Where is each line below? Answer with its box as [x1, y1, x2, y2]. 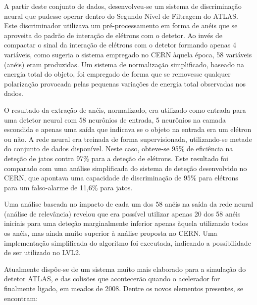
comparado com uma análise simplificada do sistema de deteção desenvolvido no [4, 163, 247, 173]
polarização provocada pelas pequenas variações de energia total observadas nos [4, 78, 246, 88]
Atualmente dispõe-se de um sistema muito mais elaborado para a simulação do [4, 263, 246, 274]
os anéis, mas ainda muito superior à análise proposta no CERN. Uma [4, 228, 217, 238]
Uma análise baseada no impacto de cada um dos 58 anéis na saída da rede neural [4, 199, 254, 209]
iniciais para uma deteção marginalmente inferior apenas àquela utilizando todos [4, 218, 249, 228]
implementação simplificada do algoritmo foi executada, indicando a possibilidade [4, 237, 251, 248]
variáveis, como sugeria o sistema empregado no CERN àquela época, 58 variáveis [4, 49, 252, 59]
